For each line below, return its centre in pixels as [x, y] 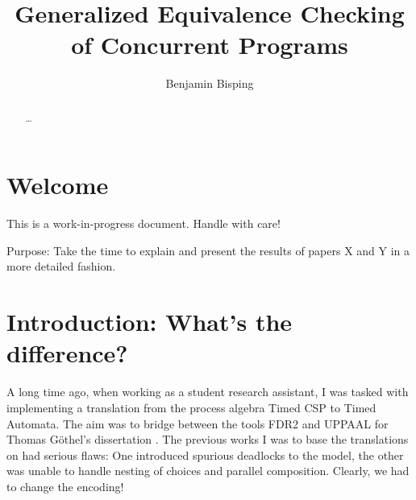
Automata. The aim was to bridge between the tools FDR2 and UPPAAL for [198, 423]
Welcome [58, 185]
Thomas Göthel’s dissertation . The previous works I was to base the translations [208, 439]
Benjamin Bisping [210, 83]
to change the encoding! [65, 486]
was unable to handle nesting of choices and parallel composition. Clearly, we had [208, 471]
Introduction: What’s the [150, 322]
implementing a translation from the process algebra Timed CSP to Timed [191, 407]
